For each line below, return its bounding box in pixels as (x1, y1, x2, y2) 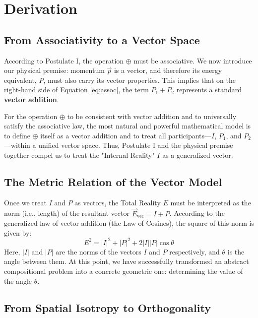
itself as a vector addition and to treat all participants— (40, 130, 212, 140)
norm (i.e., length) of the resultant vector (4, 208, 129, 218)
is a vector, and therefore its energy (114, 65, 222, 75)
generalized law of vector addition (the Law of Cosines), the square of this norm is (4, 218, 254, 228)
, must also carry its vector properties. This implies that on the (43, 74, 236, 85)
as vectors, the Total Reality (74, 197, 161, 207)
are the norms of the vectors (56, 246, 141, 256)
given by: (4, 227, 32, 238)
